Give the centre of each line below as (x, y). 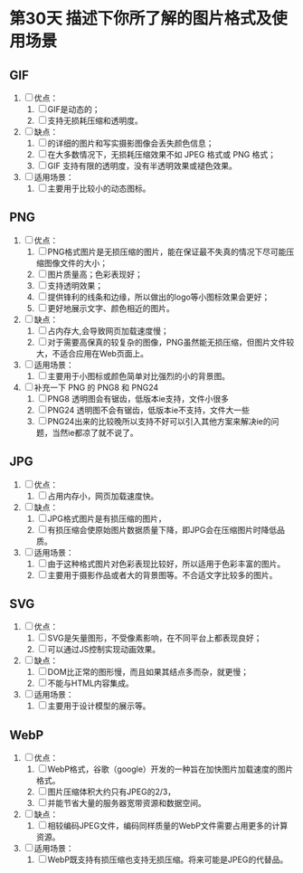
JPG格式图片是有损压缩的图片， (107, 518)
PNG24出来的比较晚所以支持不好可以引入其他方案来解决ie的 (159, 421)
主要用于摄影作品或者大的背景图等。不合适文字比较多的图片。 (162, 574)
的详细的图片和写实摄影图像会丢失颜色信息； (131, 143)
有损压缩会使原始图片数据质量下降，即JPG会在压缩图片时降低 (162, 529)
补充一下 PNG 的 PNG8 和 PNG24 (96, 387)
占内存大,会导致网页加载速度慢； (108, 330)
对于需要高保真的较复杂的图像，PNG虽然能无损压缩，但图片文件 (167, 342)
